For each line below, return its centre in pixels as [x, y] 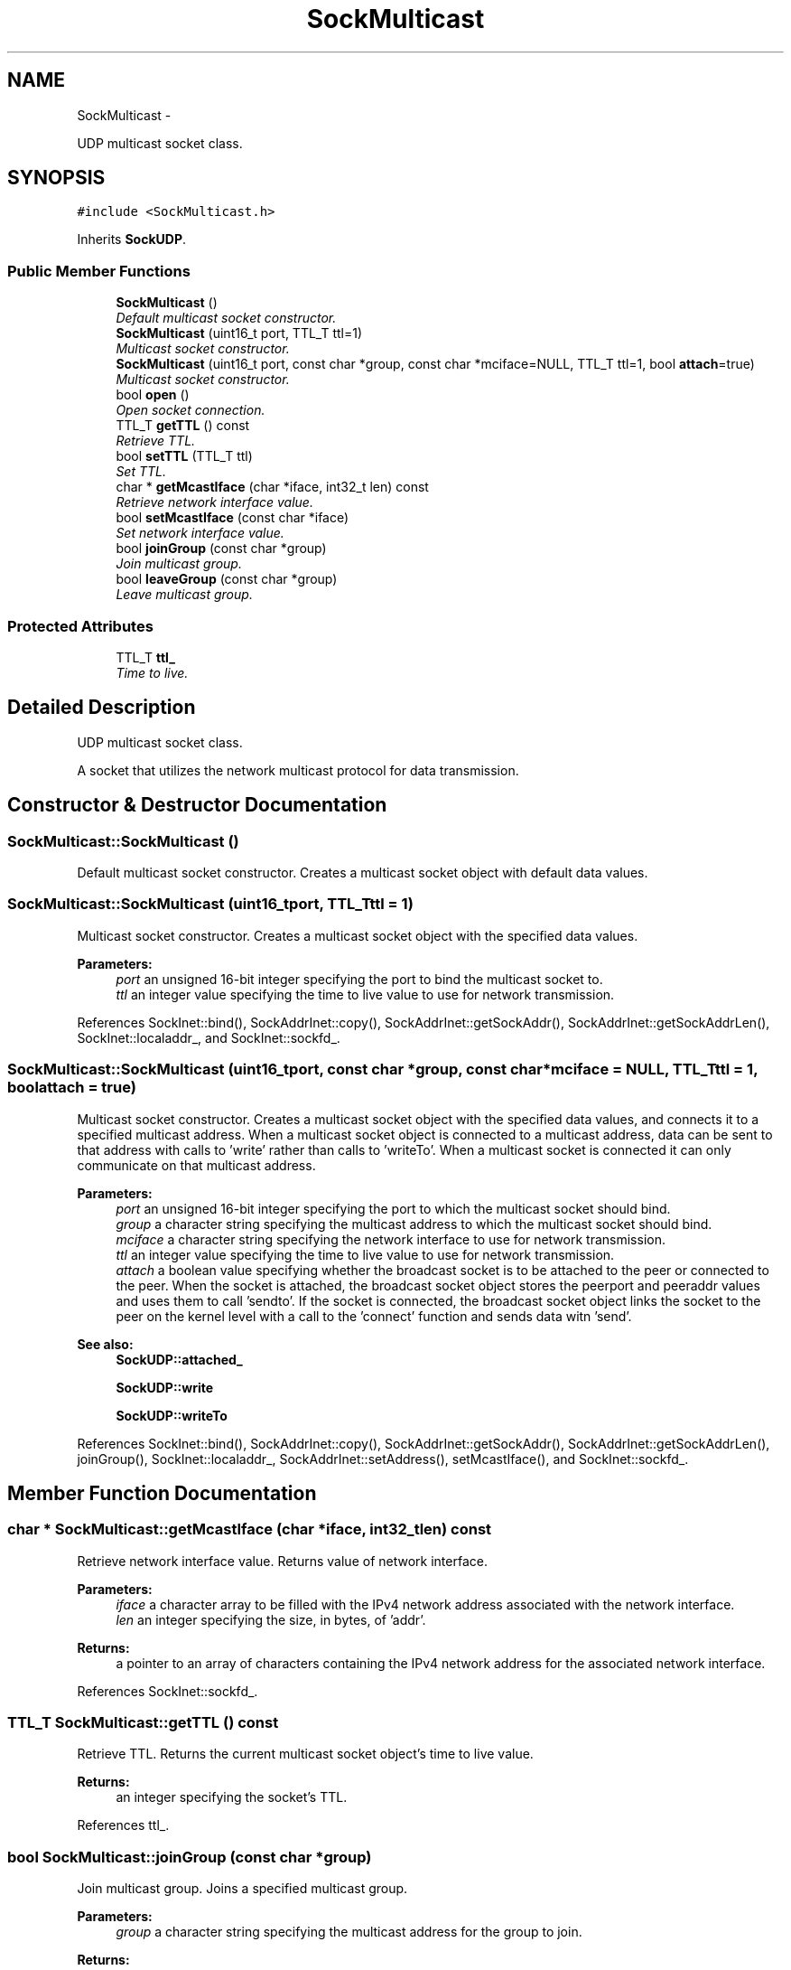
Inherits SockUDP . [132, 239]
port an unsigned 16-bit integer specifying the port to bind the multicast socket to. [359, 979]
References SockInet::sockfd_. [168, 1691]
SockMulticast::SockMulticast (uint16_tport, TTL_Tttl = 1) [210, 904]
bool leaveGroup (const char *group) [227, 579]
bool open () [153, 395]
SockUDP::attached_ [179, 1359]
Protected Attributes [80, 626]
